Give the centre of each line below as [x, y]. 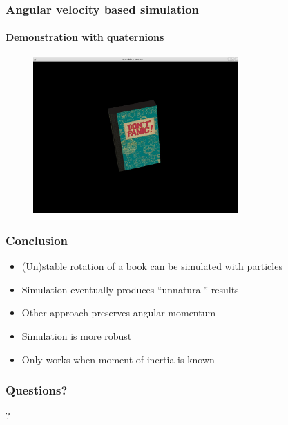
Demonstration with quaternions [85, 37]
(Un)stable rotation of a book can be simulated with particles [152, 266]
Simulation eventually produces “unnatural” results [130, 289]
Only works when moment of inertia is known [118, 359]
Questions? [37, 390]
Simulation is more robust [77, 336]
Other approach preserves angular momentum [119, 313]
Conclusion [37, 240]
